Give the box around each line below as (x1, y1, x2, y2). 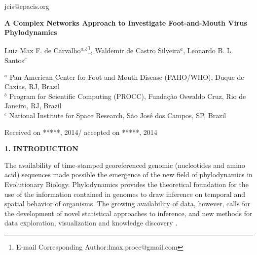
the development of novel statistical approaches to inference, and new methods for (4, 208, 253, 218)
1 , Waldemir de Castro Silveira (88, 44, 181, 56)
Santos (4, 55, 25, 65)
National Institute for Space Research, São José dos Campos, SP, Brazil (9, 110, 226, 120)
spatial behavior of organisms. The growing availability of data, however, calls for (4, 198, 250, 209)
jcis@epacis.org (4, 1, 49, 11)
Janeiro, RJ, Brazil (4, 100, 62, 111)
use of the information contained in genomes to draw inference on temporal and (4, 189, 245, 199)
